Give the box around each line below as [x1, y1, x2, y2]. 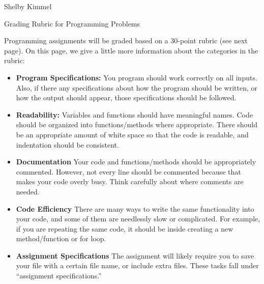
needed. [16, 186, 40, 196]
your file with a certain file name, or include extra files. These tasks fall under [16, 260, 259, 271]
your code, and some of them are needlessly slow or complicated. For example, [16, 213, 260, 224]
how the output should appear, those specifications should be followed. [16, 92, 237, 103]
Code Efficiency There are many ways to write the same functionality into [16, 203, 254, 214]
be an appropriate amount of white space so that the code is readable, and [16, 129, 249, 139]
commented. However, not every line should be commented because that [16, 166, 241, 177]
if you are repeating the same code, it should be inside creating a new [16, 223, 233, 234]
